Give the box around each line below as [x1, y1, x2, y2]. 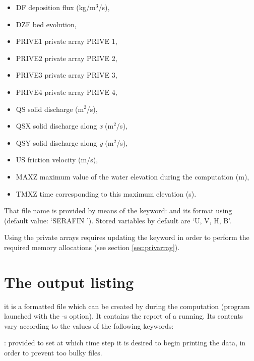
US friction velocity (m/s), [16, 154, 98, 165]
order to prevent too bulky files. [4, 347, 102, 357]
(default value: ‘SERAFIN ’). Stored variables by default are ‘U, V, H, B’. [4, 215, 231, 225]
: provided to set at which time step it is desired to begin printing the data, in [4, 337, 246, 348]
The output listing [4, 271, 134, 292]
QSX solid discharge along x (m [16, 121, 114, 131]
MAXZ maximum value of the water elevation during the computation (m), [16, 171, 249, 182]
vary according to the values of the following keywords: [4, 320, 174, 331]
